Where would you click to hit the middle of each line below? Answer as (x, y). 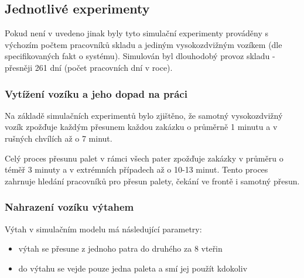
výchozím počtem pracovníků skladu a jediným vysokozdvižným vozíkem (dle (144, 44)
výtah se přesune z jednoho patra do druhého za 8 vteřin (120, 248)
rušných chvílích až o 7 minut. (59, 138)
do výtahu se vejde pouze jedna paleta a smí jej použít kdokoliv (133, 268)
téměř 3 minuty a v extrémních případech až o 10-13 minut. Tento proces (136, 169)
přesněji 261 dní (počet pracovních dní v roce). (89, 67)
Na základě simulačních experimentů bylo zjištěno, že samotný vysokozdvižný (144, 115)
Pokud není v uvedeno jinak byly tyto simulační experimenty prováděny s (137, 33)
